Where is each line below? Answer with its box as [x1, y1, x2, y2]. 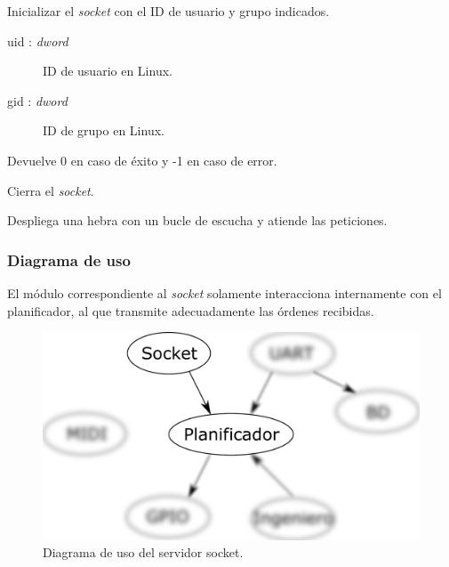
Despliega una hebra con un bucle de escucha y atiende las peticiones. [7, 211, 388, 230]
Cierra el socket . [7, 181, 94, 199]
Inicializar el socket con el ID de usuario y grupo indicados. [7, 2, 330, 20]
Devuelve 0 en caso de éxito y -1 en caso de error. [7, 150, 277, 169]
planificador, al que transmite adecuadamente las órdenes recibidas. [7, 301, 374, 320]
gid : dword [7, 91, 68, 109]
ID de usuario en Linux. [43, 61, 172, 80]
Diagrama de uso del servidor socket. [43, 543, 244, 562]
